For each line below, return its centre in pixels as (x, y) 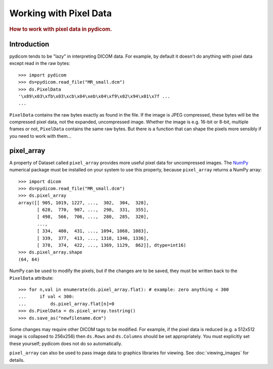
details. (17, 360)
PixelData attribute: (32, 278)
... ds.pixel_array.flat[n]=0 (66, 304)
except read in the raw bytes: (40, 63)
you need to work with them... (40, 136)
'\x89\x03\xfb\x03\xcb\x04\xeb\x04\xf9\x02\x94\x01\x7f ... (94, 96)
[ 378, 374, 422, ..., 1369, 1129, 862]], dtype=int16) (112, 245)
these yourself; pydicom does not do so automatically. (66, 343)
